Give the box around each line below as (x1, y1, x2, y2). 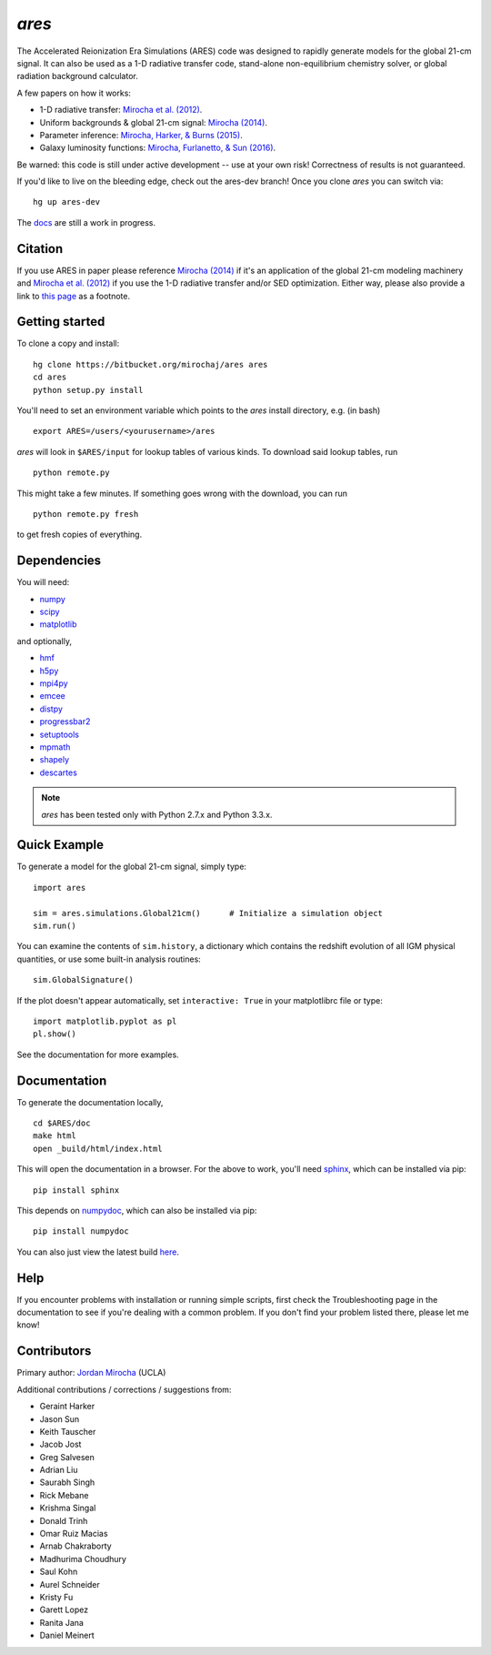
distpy (39, 703, 64, 714)
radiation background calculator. (16, 71, 138, 82)
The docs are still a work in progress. (16, 217, 156, 227)
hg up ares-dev (33, 197, 101, 207)
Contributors (16, 1343, 92, 1359)
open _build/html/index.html (33, 1143, 163, 1154)
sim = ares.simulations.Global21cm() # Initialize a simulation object (33, 908, 384, 918)
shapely (39, 754, 70, 765)
